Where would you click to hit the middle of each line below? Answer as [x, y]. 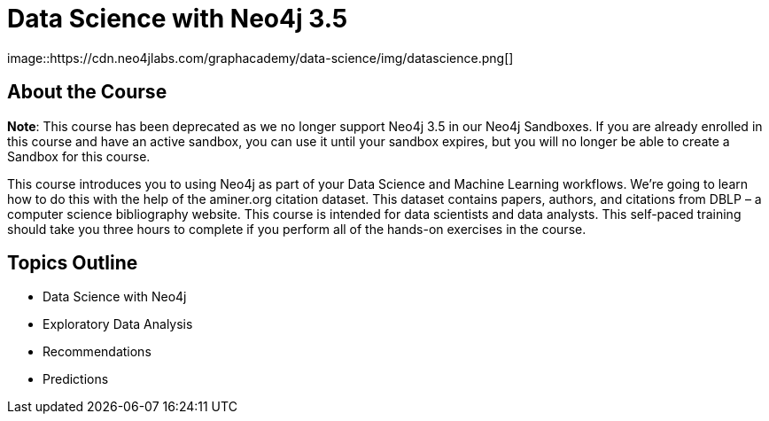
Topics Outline [73, 263]
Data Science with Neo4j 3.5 [178, 19]
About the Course [87, 92]
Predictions [76, 379]
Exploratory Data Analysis [118, 324]
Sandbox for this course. [79, 156]
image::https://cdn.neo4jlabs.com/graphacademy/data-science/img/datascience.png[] [260, 58]
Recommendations [97, 352]
